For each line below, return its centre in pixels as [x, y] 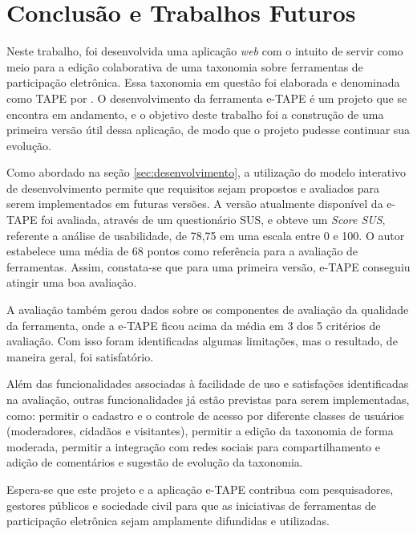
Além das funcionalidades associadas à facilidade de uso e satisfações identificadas [208, 383]
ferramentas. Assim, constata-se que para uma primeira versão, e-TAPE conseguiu [208, 266]
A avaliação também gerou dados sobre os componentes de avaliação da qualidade [208, 310]
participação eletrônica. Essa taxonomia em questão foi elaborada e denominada [203, 82]
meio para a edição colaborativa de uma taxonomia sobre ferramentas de [185, 66]
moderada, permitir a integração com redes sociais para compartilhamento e [193, 446]
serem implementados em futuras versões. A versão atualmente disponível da [195, 204]
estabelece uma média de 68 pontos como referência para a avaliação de [182, 251]
